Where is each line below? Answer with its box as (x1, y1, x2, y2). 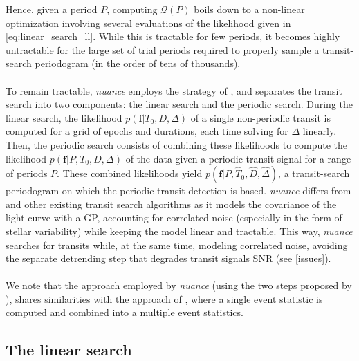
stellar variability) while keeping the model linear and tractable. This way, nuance (6, 223, 353, 238)
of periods (6, 166, 48, 180)
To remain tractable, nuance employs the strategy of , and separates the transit (6, 83, 342, 98)
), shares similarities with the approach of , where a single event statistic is (6, 291, 323, 306)
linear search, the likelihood (6, 110, 122, 124)
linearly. (302, 124, 337, 138)
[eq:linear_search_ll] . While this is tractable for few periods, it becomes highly (6, 29, 340, 44)
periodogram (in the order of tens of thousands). (35, 56, 241, 71)
